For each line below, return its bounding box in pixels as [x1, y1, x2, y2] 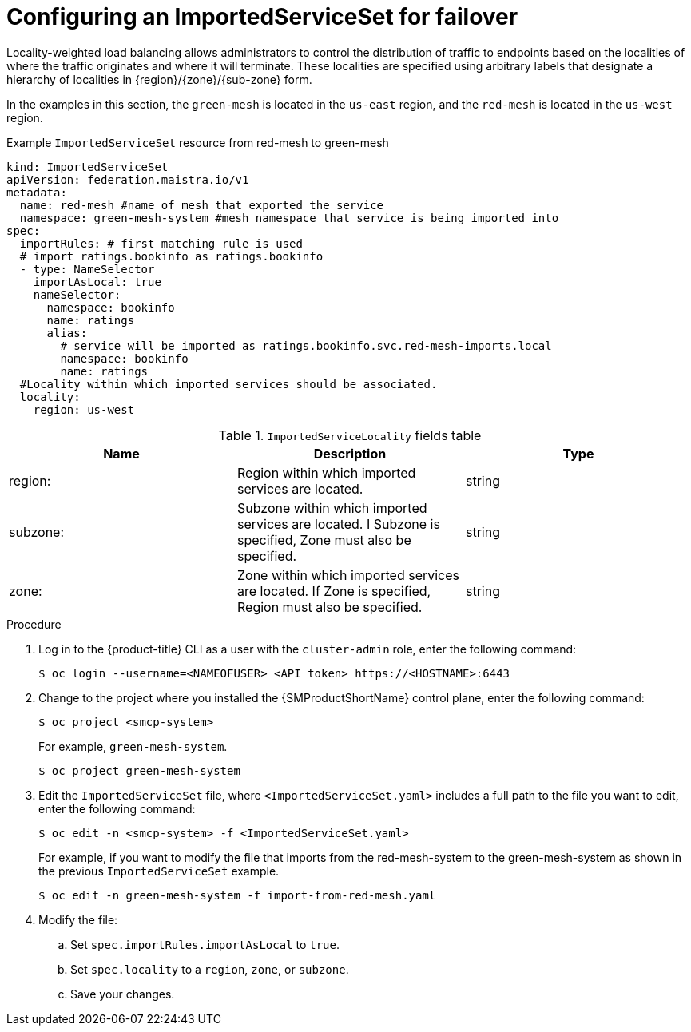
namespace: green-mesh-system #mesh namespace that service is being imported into [19, 211, 559, 224]
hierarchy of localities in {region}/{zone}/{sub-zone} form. [6, 72, 312, 86]
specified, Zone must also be [236, 531, 411, 548]
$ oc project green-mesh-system [38, 764, 240, 777]
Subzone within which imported [236, 499, 427, 516]
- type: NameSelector [19, 262, 155, 276]
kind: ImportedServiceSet [6, 160, 169, 173]
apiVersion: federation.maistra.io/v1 [6, 173, 249, 186]
